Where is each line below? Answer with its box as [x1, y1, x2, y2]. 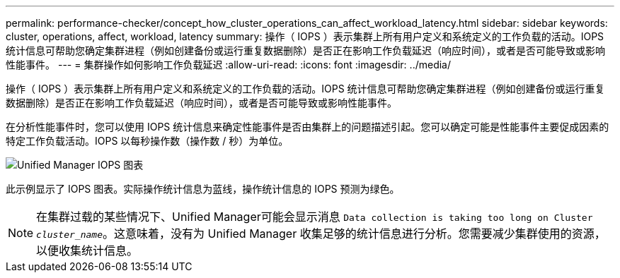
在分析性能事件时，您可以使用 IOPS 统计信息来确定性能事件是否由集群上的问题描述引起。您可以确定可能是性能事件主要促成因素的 [6, 121, 609, 133]
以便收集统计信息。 [36, 243, 139, 258]
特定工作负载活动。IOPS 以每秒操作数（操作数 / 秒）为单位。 [6, 135, 289, 147]
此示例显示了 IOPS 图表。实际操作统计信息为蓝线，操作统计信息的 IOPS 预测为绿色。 [6, 183, 400, 195]
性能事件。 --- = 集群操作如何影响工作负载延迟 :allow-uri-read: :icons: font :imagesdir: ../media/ [6, 59, 452, 71]
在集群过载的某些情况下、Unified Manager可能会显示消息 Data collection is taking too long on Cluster [36, 210, 593, 224]
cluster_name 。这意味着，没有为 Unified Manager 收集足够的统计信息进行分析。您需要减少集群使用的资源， [36, 226, 606, 241]
